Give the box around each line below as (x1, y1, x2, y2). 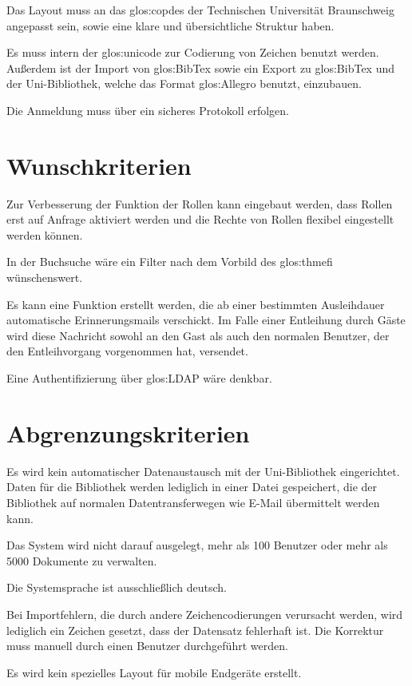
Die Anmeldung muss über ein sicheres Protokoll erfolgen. (6, 101, 289, 118)
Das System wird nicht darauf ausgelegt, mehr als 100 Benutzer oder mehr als (6, 537, 388, 553)
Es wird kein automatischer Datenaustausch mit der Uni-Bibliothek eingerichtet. (6, 462, 400, 479)
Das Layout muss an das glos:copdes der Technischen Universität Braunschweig (6, 2, 394, 18)
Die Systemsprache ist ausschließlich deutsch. (6, 579, 227, 596)
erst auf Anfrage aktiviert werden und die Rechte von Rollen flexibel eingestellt (6, 211, 394, 228)
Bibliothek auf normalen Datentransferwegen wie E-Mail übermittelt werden (6, 494, 380, 510)
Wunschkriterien (6, 149, 192, 181)
